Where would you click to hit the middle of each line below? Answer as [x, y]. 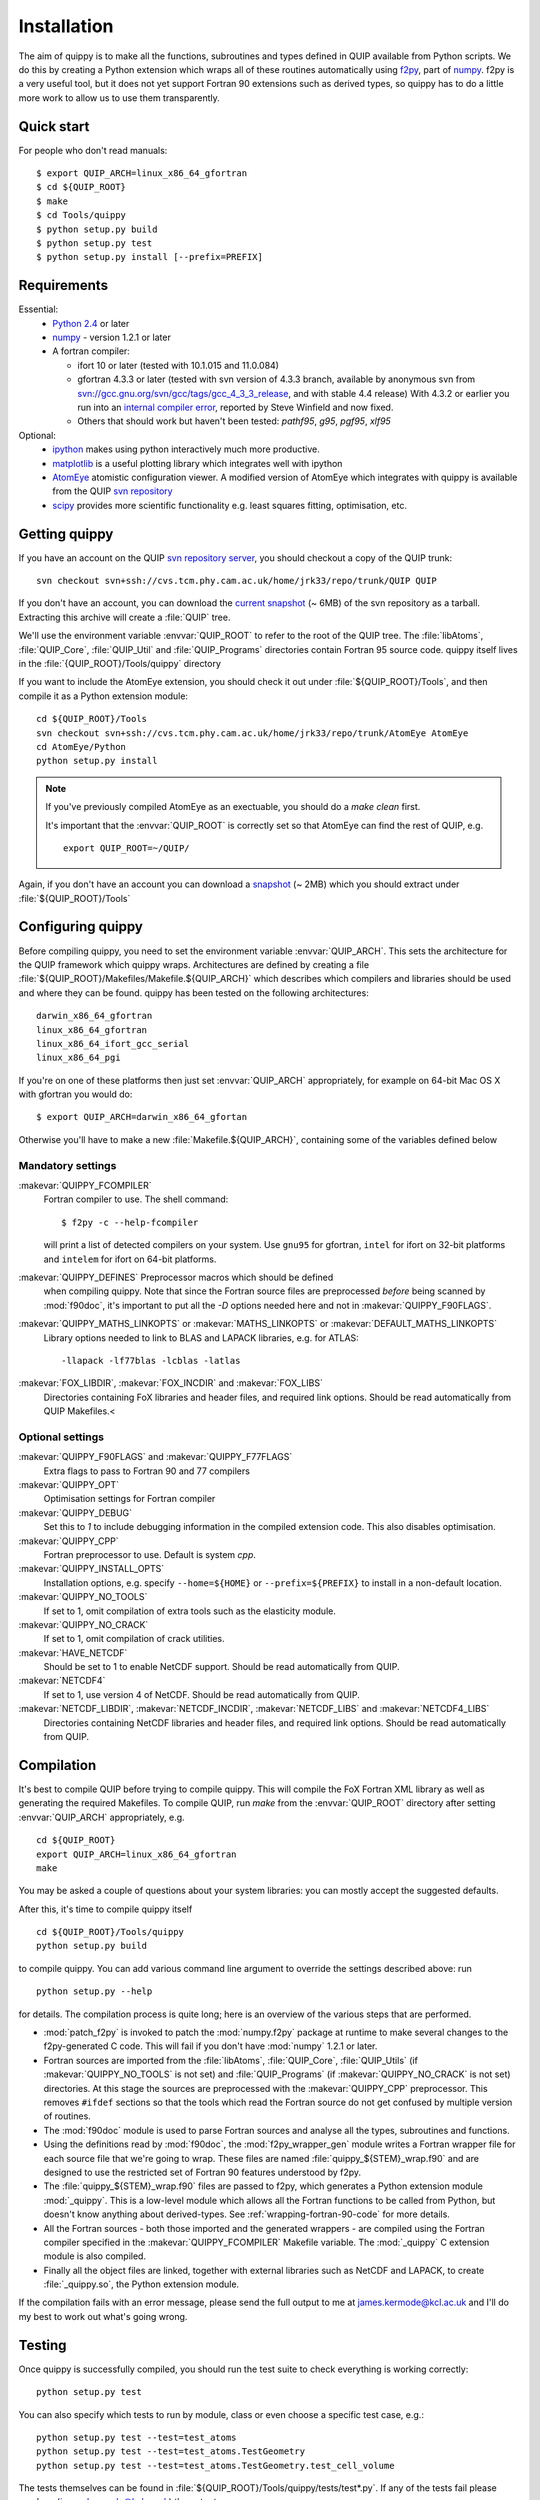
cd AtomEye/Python [81, 746]
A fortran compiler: [91, 351]
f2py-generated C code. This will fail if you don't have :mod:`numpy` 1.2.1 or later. [210, 2046]
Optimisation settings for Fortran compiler [129, 1499]
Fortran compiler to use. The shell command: [136, 1199]
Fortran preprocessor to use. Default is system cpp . [150, 1554]
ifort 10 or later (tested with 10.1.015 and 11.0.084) [178, 365]
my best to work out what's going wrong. [103, 2316]
